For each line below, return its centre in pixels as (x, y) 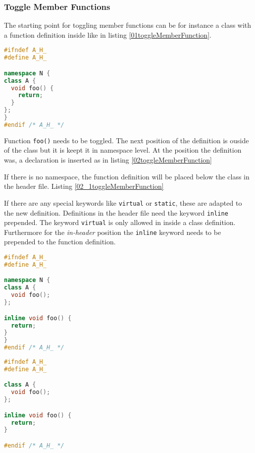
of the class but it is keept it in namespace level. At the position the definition (123, 150)
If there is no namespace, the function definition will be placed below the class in (127, 176)
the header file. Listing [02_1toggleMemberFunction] (84, 186)
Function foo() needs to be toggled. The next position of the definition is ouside (127, 140)
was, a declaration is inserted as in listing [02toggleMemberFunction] (108, 160)
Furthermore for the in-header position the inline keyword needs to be (113, 232)
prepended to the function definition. (60, 242)
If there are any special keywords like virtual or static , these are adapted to (123, 202)
